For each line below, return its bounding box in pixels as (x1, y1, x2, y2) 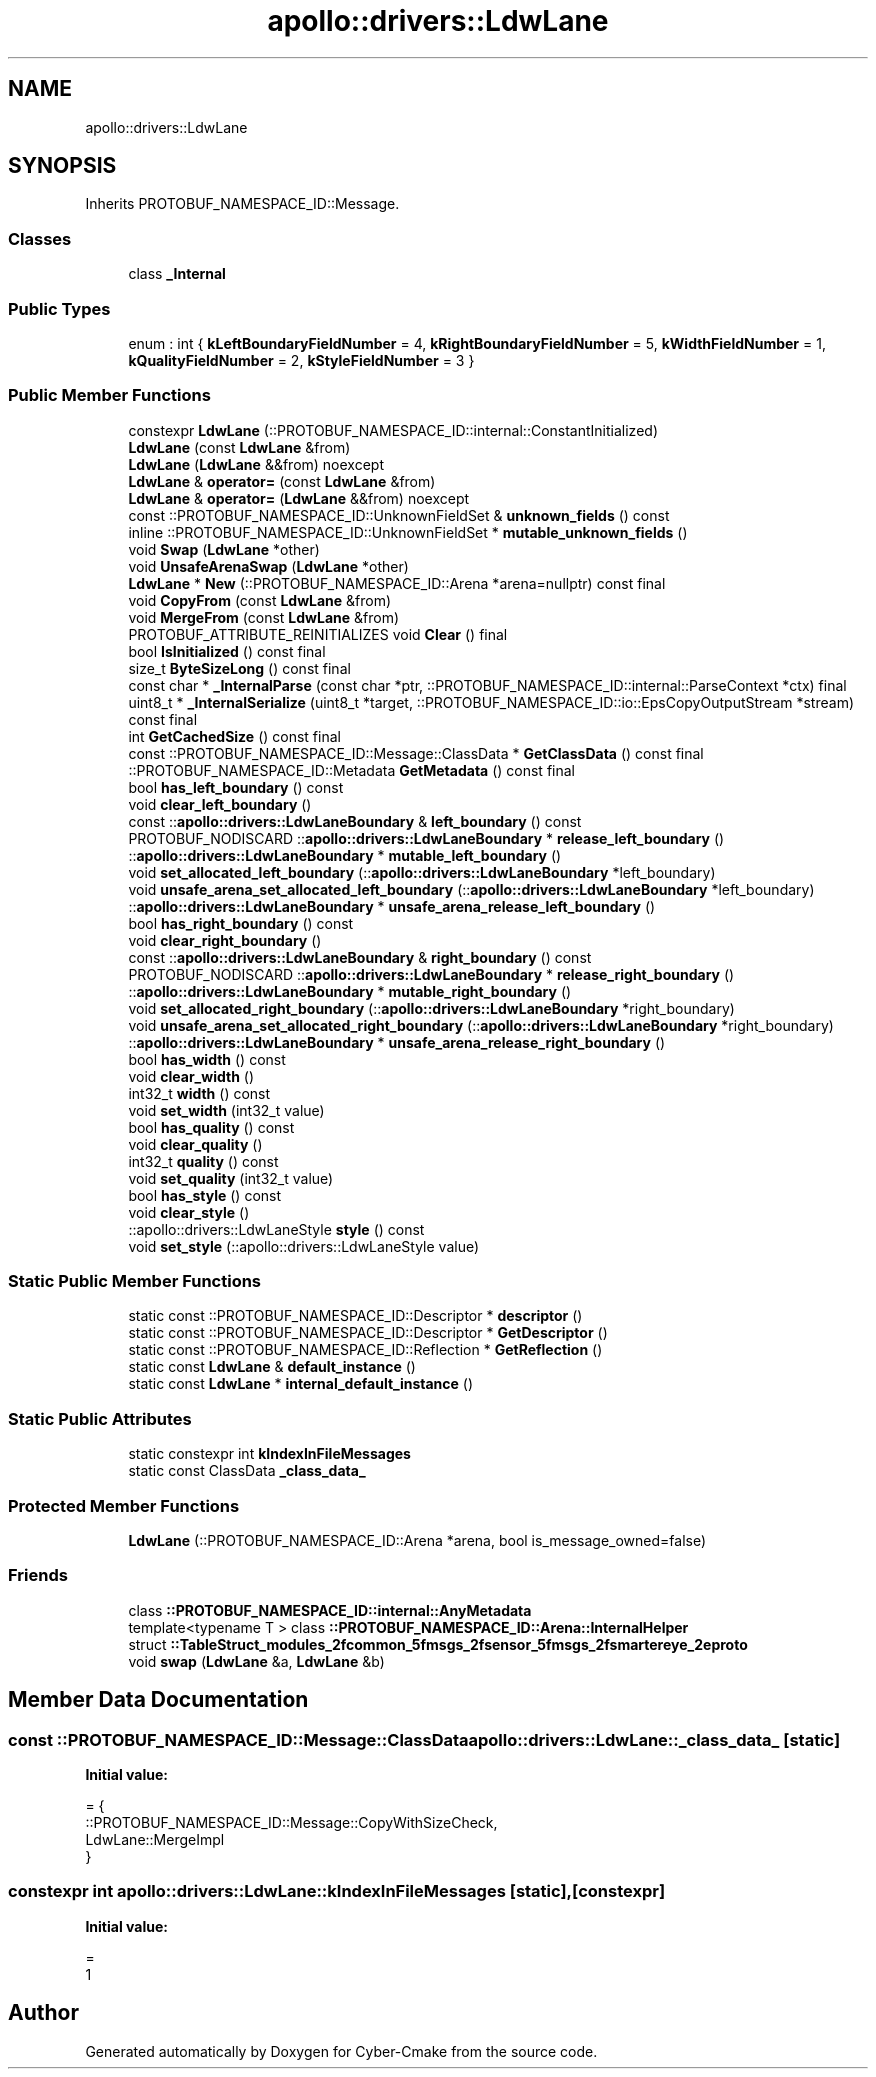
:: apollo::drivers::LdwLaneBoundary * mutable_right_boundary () (128, 982, 572, 1000)
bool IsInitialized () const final (128, 642, 326, 660)
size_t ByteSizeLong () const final (128, 659, 351, 677)
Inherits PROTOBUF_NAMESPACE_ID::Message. (85, 195, 400, 213)
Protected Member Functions (8, 1495, 240, 1516)
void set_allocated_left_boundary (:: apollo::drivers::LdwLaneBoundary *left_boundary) (128, 863, 716, 881)
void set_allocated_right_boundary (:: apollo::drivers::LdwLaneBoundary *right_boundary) (128, 999, 735, 1017)
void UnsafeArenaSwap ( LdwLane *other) (128, 557, 409, 575)
